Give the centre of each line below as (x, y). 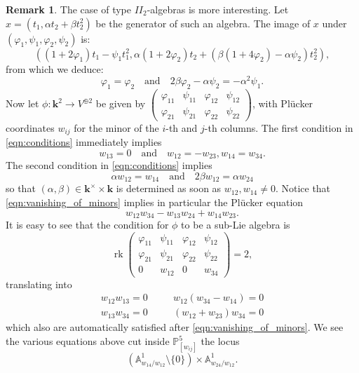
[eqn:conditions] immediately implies (84, 142)
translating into (39, 284)
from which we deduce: (55, 68)
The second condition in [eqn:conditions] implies (109, 165)
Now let (22, 103)
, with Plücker (283, 103)
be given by (121, 103)
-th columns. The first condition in (279, 127)
